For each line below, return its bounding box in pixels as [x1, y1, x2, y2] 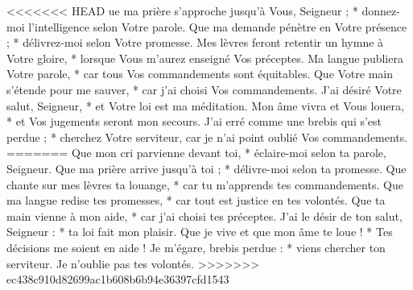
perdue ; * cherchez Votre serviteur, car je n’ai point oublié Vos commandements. [6, 128, 408, 145]
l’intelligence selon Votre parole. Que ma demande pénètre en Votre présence [28, 18, 407, 35]
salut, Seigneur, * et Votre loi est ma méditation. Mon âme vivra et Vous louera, [6, 97, 404, 114]
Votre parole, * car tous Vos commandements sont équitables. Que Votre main [6, 65, 394, 82]
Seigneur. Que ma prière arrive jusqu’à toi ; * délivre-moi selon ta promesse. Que [6, 159, 407, 176]
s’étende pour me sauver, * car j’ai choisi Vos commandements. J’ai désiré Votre [6, 81, 402, 97]
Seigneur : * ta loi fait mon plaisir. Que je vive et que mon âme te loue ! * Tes [6, 223, 393, 240]
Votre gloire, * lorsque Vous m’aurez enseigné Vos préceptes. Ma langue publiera [6, 49, 403, 66]
